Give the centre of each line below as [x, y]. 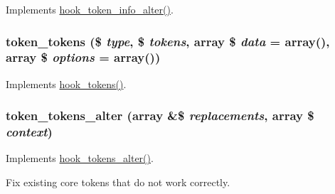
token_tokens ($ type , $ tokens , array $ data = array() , [168, 41]
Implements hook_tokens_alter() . [80, 158]
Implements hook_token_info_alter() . [90, 9]
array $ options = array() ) [83, 57]
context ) [29, 132]
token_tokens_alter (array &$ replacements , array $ [160, 115]
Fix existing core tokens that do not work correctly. [118, 182]
